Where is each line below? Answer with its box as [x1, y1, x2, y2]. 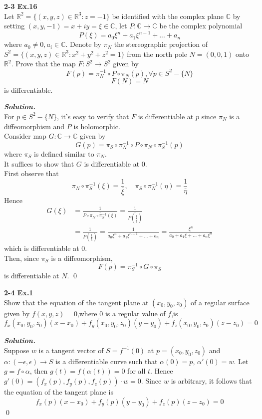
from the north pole [127, 48, 187, 59]
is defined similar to [33, 148, 94, 159]
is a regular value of [105, 308, 166, 318]
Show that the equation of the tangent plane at [4, 297, 149, 307]
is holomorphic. [73, 121, 120, 131]
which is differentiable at [4, 243, 79, 253]
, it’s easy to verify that [56, 111, 129, 121]
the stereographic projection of [114, 39, 208, 49]
